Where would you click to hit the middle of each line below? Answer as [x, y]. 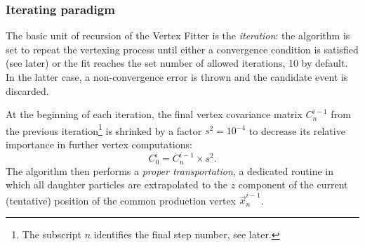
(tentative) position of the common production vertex [121, 200]
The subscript [52, 234]
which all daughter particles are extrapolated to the [117, 184]
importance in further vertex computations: [99, 144]
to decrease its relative [297, 130]
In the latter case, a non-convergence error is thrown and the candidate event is [177, 77]
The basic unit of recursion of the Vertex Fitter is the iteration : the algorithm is [178, 35]
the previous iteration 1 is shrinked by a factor [104, 129]
